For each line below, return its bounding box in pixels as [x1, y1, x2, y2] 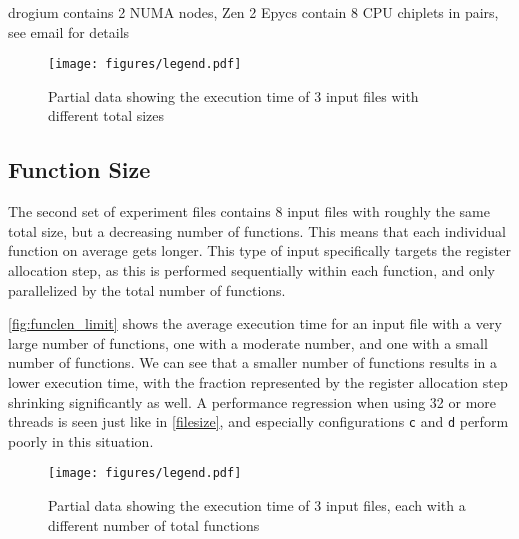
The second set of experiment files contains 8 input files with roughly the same [8, 201, 490, 222]
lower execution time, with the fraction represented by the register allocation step [8, 371, 508, 392]
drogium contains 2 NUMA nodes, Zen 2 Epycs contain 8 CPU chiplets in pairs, [8, 2, 499, 22]
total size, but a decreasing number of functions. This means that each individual [8, 220, 506, 241]
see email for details [8, 21, 130, 42]
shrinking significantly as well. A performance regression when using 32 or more [8, 391, 497, 412]
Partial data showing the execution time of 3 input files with [48, 85, 419, 106]
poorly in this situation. [8, 430, 154, 451]
